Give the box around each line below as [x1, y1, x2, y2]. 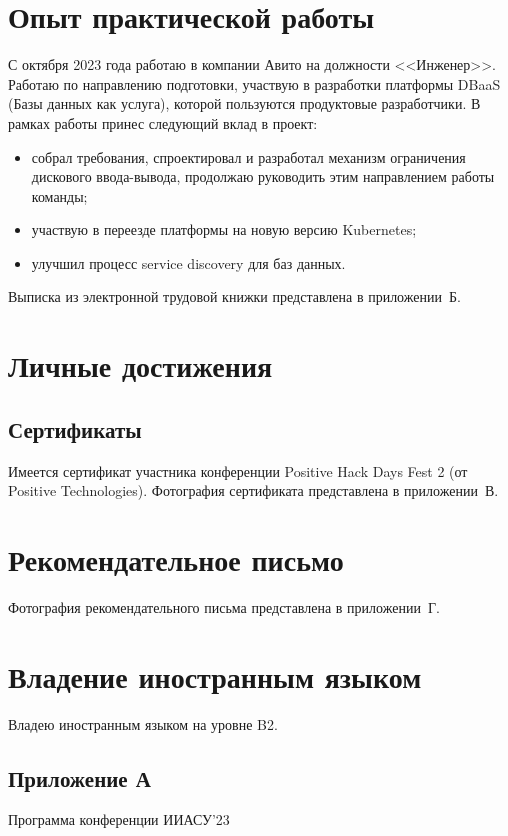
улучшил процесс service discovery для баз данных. [31, 252, 346, 273]
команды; [31, 185, 88, 206]
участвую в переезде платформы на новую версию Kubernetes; [31, 219, 417, 240]
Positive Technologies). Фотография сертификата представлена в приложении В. [8, 480, 499, 501]
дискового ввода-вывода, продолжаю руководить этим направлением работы [31, 166, 495, 187]
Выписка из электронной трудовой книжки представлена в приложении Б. [8, 286, 461, 307]
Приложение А [8, 762, 151, 793]
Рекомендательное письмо [8, 539, 344, 580]
